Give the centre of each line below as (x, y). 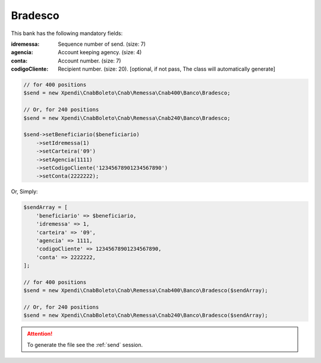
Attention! (40, 334)
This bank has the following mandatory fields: (67, 33)
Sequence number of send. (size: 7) (102, 44)
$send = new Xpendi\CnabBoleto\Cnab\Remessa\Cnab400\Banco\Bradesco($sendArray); (146, 291)
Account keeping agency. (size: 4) (100, 52)
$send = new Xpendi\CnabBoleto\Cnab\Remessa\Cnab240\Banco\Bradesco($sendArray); (146, 315)
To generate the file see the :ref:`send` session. (85, 345)
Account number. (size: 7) (89, 61)
